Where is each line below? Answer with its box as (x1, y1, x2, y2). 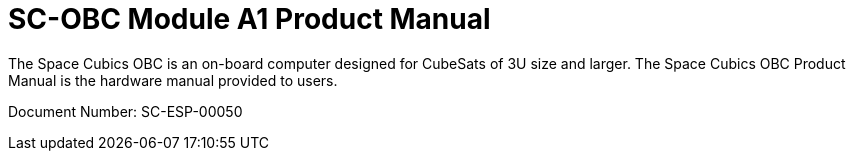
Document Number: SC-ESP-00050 (8, 102, 243, 120)
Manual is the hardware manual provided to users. (8, 71, 338, 89)
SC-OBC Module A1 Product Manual (8, 2, 491, 36)
